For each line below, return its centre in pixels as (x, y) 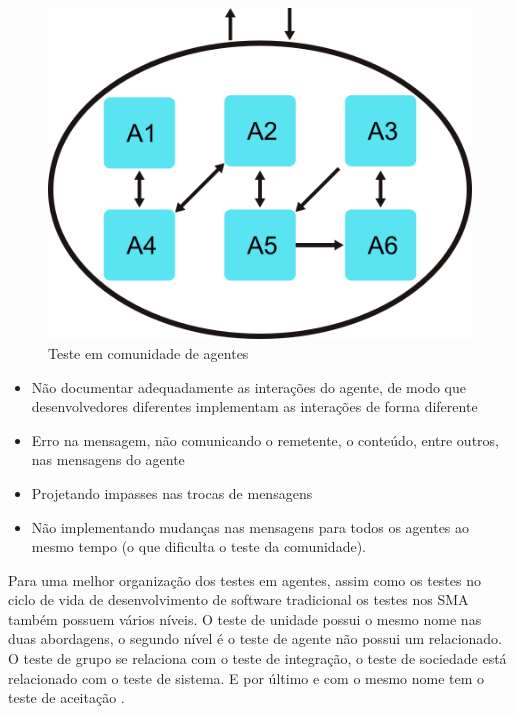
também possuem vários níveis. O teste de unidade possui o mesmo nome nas (245, 618)
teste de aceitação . (66, 697)
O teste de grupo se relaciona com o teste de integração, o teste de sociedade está (257, 658)
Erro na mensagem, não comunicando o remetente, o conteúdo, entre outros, (265, 439)
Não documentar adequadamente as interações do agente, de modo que (248, 386)
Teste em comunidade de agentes (148, 352)
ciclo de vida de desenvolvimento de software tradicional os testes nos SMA (238, 599)
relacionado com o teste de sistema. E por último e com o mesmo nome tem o (246, 677)
